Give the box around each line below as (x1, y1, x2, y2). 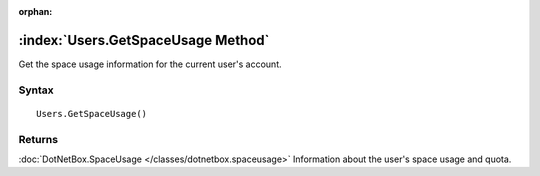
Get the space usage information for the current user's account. (18, 58, 282, 70)
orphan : (18, 6, 53, 17)
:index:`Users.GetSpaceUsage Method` (18, 31, 270, 49)
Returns (18, 132, 59, 146)
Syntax (18, 83, 54, 97)
